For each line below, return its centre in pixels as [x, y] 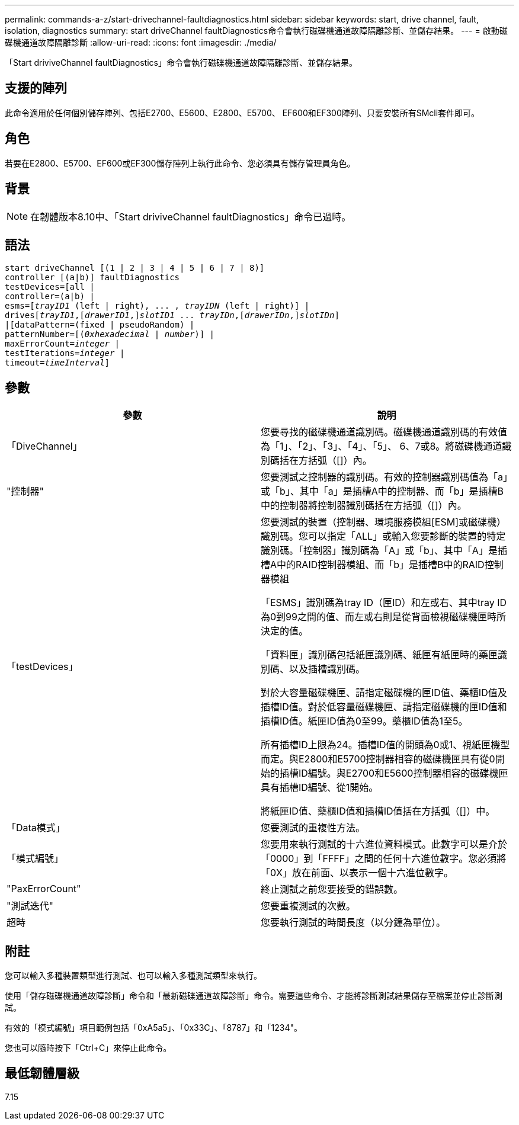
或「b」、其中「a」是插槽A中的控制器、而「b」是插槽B [382, 491]
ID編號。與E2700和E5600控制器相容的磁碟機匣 [403, 773]
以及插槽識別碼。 [327, 669]
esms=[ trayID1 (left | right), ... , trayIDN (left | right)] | [157, 306]
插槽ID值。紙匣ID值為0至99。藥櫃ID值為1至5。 [364, 721]
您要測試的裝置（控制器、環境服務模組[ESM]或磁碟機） [384, 522]
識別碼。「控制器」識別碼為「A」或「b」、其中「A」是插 [384, 551]
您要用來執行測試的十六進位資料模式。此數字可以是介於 [384, 844]
